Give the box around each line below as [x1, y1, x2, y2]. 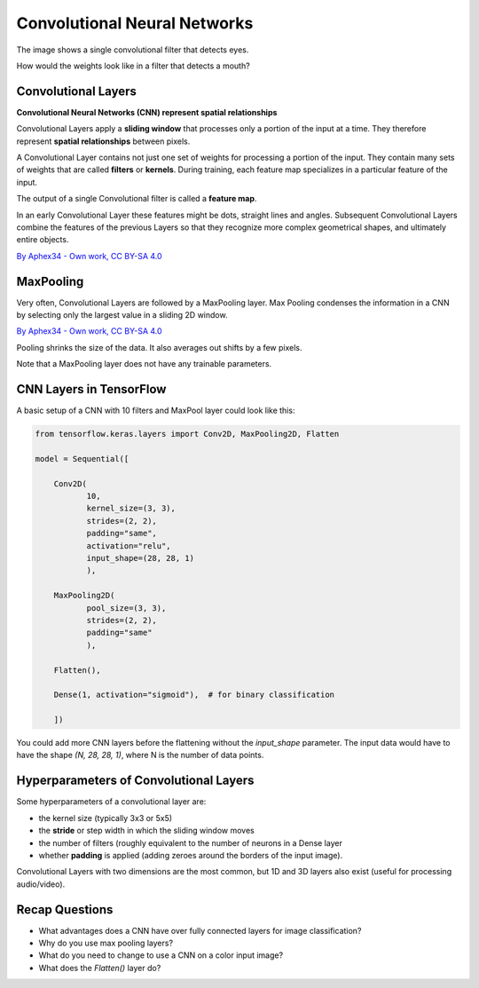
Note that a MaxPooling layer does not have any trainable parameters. [16, 359, 272, 369]
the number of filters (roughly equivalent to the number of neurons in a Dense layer [38, 837, 343, 848]
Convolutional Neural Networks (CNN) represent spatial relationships [16, 107, 278, 117]
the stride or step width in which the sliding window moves [38, 826, 255, 836]
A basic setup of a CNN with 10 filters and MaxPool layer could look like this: [16, 405, 295, 416]
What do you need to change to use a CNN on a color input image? [38, 950, 284, 960]
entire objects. [16, 234, 69, 245]
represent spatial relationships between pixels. [16, 136, 191, 146]
